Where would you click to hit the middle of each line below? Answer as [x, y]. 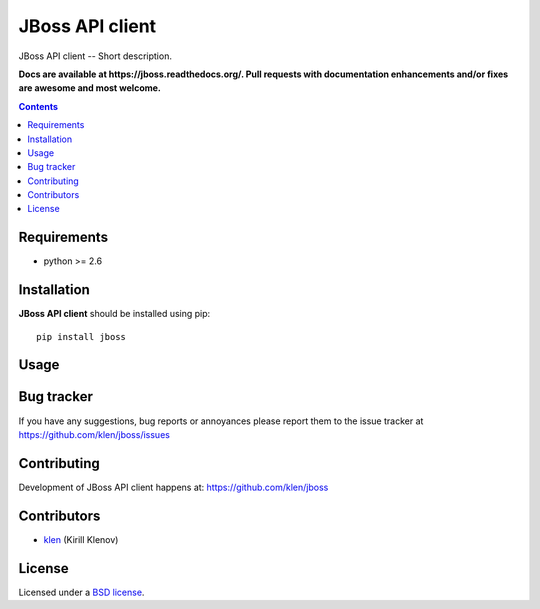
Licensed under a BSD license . [81, 592]
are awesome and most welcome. [90, 88]
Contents [38, 106]
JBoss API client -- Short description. [95, 56]
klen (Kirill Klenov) [81, 539]
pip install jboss [81, 336]
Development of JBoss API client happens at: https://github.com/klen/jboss [173, 487]
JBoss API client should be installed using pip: [114, 314]
